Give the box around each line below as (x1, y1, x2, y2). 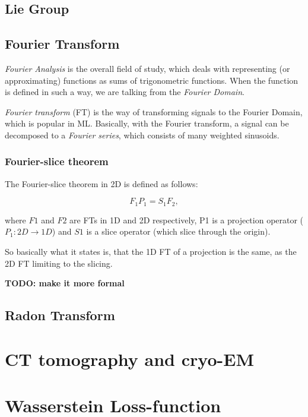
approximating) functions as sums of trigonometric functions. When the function (5, 74, 299, 86)
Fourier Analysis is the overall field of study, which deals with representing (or (5, 62, 290, 74)
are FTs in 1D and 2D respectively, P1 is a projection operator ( (69, 213, 304, 226)
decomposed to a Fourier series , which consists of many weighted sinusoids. (5, 128, 280, 141)
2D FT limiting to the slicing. (5, 257, 113, 269)
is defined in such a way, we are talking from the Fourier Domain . (5, 86, 245, 98)
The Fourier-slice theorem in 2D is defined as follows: (5, 177, 198, 189)
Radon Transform (5, 306, 115, 324)
